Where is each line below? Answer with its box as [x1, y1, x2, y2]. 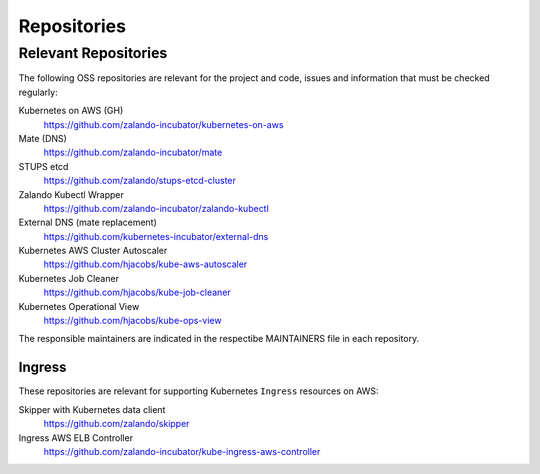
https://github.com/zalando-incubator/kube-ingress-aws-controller [43, 445, 321, 457]
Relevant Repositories [18, 44, 168, 62]
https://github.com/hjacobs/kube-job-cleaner [43, 286, 232, 299]
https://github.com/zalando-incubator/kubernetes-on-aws [43, 118, 284, 130]
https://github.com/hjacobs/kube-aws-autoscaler [43, 258, 248, 270]
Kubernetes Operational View [18, 300, 140, 312]
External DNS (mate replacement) [18, 216, 157, 229]
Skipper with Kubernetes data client [18, 403, 166, 415]
